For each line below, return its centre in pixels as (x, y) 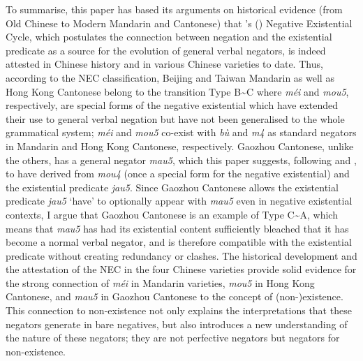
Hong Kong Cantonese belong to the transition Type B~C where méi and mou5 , (177, 91)
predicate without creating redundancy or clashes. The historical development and (181, 255)
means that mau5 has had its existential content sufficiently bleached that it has (177, 228)
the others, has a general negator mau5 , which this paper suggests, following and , (181, 160)
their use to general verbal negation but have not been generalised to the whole (175, 118)
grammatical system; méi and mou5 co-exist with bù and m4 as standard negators (181, 132)
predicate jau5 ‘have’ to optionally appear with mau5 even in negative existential (179, 201)
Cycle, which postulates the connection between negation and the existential (169, 37)
